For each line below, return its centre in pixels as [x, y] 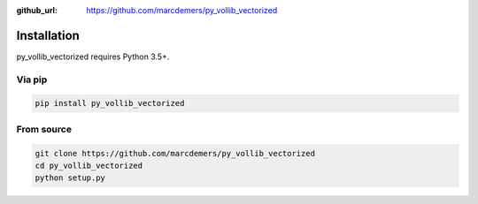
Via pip [32, 79]
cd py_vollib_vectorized [89, 165]
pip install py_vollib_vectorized [110, 103]
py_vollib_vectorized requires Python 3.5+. [93, 57]
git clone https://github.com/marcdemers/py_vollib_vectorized [175, 153]
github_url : [37, 10]
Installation [48, 35]
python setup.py [70, 178]
